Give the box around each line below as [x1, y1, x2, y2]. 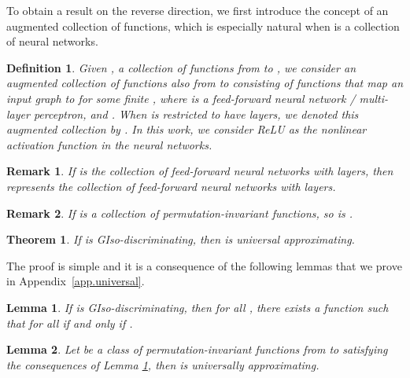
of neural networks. [6, 33, 98, 50]
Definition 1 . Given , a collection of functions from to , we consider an [6, 59, 356, 75]
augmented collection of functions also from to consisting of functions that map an [6, 75, 403, 91]
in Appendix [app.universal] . [6, 273, 145, 289]
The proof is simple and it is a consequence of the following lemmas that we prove [6, 257, 402, 273]
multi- [359, 90, 389, 106]
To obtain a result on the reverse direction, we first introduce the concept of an [6, 2, 389, 18]
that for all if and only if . [6, 314, 133, 331]
